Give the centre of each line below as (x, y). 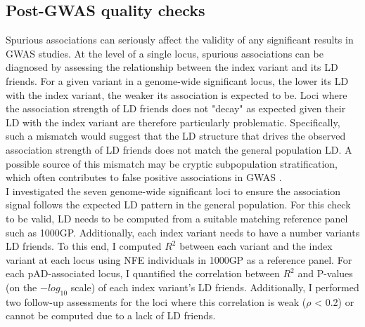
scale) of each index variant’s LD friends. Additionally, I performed (215, 287)
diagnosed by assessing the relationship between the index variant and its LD (172, 67)
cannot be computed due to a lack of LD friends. (111, 315)
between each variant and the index (256, 246)
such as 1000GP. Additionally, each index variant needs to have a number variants (183, 232)
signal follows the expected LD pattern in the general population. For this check (178, 205)
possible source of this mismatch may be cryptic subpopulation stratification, (172, 163)
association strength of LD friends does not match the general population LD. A (179, 149)
